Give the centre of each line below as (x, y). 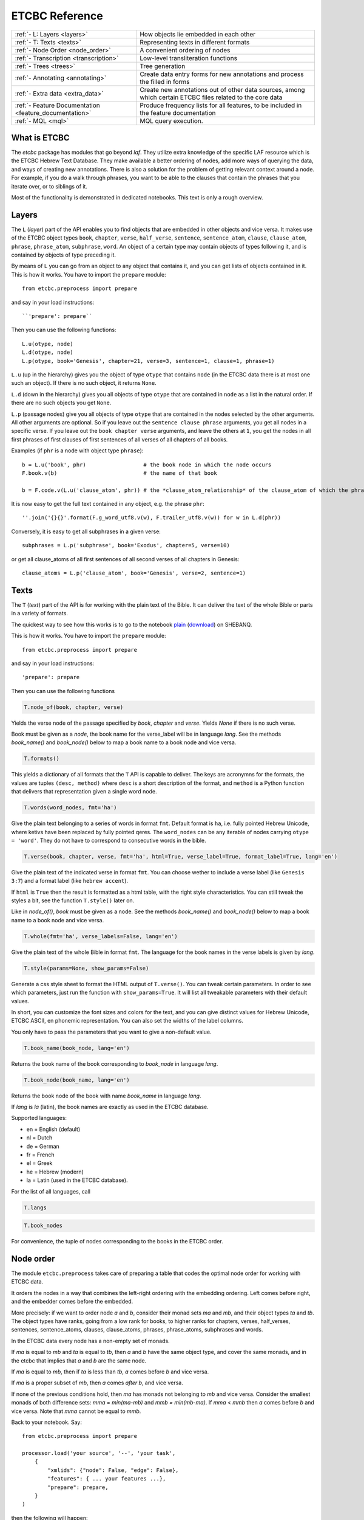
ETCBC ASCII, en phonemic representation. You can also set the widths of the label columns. (127, 1021)
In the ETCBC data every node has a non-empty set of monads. (90, 1341)
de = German (43, 1146)
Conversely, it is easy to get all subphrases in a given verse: (86, 531)
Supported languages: (39, 1118)
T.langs (35, 1207)
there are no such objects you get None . (61, 403)
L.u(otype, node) (48, 344)
